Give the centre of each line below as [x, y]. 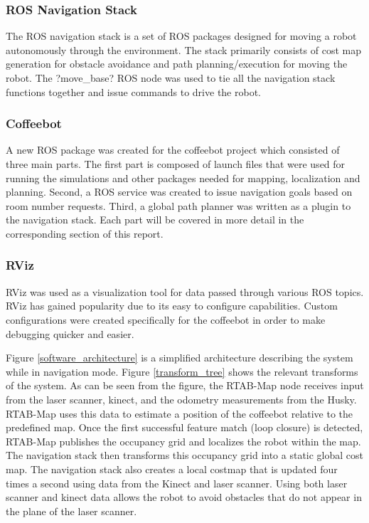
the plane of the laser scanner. [71, 511]
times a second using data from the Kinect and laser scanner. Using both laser [177, 483]
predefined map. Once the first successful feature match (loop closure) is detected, [184, 427]
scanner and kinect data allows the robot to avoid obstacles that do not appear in [184, 497]
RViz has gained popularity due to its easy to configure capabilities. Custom [172, 306]
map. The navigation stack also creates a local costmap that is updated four [172, 469]
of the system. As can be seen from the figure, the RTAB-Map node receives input [185, 385]
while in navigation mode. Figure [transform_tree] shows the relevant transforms [182, 371]
